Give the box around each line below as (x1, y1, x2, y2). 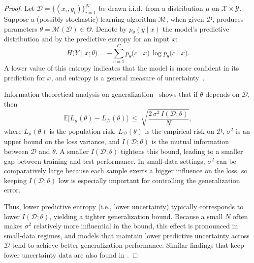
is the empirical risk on (145, 126, 215, 136)
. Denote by (92, 23, 127, 34)
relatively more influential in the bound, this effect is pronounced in (33, 221, 238, 231)
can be (216, 155, 236, 166)
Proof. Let (4, 3, 34, 13)
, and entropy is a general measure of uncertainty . (51, 72, 205, 82)
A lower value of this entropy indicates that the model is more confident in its (4, 63, 239, 73)
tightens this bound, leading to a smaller (121, 146, 243, 156)
